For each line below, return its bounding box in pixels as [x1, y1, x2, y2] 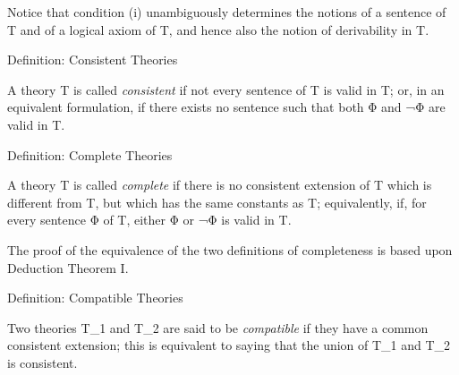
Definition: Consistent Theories [7, 50, 178, 69]
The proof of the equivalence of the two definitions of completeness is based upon [7, 240, 453, 259]
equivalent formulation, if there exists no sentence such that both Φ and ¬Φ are [7, 98, 446, 116]
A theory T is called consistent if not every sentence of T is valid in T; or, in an [7, 80, 445, 98]
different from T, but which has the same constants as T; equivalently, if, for [7, 192, 427, 211]
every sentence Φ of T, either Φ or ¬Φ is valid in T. [7, 210, 292, 229]
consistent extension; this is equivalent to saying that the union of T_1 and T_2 [7, 336, 451, 354]
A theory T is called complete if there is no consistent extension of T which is [7, 175, 432, 194]
